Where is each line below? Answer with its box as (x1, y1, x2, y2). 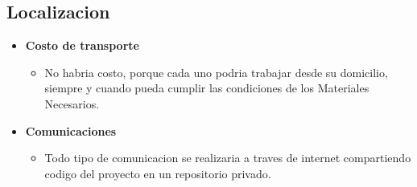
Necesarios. (44, 95, 100, 112)
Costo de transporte (25, 37, 139, 54)
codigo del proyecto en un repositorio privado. (44, 165, 271, 181)
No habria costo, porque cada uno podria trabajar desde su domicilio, (44, 63, 388, 80)
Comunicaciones (25, 122, 117, 139)
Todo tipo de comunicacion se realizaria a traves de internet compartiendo (44, 149, 411, 166)
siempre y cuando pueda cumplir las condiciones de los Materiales (44, 79, 370, 96)
